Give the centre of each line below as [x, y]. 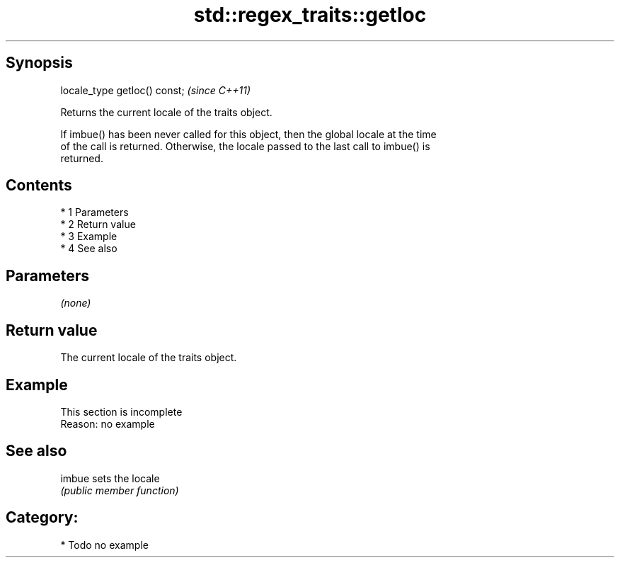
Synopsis [39, 63]
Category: [42, 518]
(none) [76, 303]
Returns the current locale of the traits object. [166, 112]
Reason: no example [108, 423]
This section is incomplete [121, 411]
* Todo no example [104, 545]
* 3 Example [89, 237]
